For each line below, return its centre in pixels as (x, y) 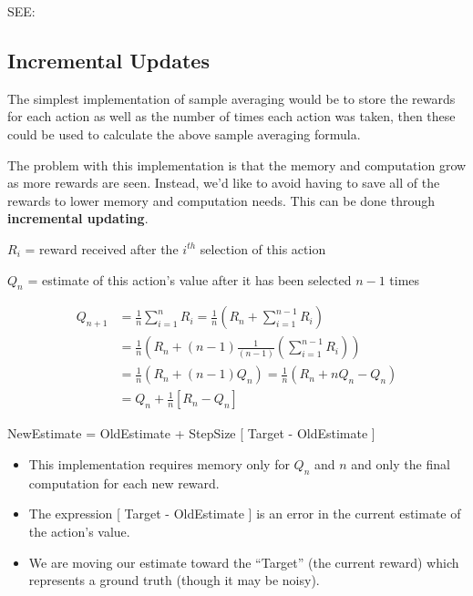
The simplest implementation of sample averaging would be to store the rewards (231, 98)
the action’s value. (79, 532)
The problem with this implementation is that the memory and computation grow (237, 164)
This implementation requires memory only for (159, 464)
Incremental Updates (108, 60)
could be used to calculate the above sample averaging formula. (184, 134)
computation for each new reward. (124, 483)
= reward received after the (102, 248)
